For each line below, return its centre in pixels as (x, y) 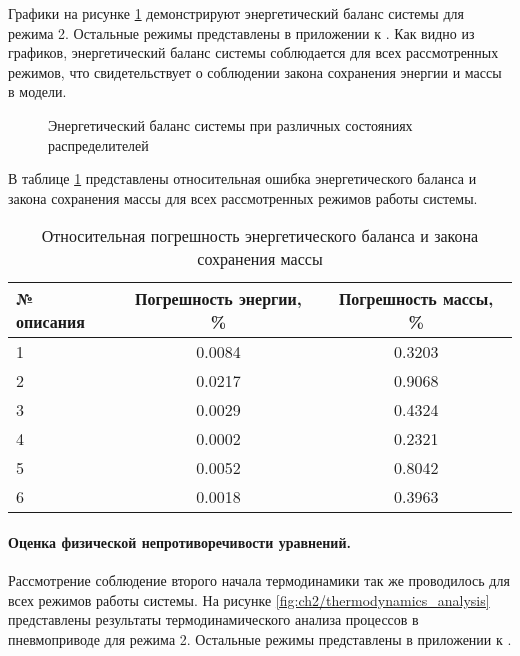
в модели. (37, 91)
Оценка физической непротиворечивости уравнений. (179, 541)
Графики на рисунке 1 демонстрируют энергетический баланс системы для (236, 13)
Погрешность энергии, (218, 299)
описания (50, 322)
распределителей (98, 144)
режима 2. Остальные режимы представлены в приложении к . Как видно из (241, 32)
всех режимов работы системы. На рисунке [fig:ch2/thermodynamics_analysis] (249, 599)
